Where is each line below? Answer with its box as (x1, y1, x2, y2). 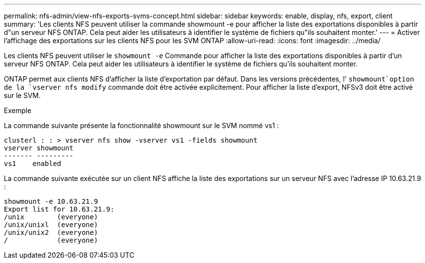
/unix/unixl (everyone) (4, 221, 98, 229)
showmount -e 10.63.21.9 (4, 197, 98, 205)
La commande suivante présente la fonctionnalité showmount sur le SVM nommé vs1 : (4, 121, 279, 130)
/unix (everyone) (4, 213, 98, 221)
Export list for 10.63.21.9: (4, 205, 114, 213)
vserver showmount (4, 144, 74, 152)
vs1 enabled (4, 160, 62, 167)
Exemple (4, 106, 32, 115)
